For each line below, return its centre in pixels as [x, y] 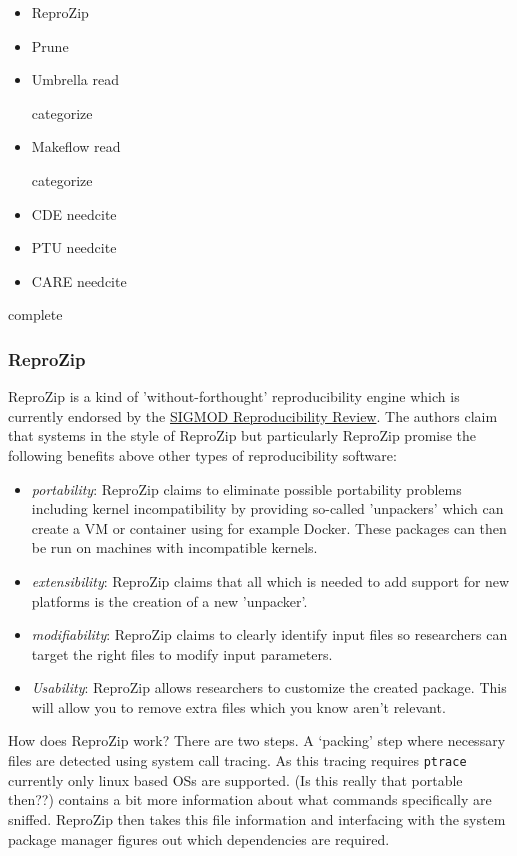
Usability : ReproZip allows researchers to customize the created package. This [269, 687]
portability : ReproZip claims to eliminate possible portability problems [246, 488]
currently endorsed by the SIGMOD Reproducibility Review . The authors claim [253, 415]
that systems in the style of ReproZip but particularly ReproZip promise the [242, 435]
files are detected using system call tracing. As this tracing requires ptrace [237, 760]
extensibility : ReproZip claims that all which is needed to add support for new [270, 580]
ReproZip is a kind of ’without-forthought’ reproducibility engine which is [234, 396]
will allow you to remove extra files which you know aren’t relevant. [238, 706]
